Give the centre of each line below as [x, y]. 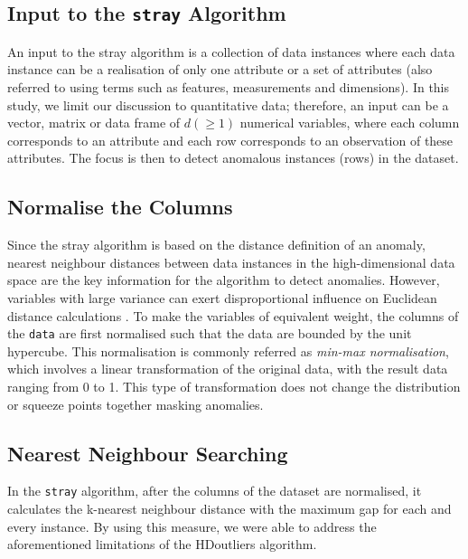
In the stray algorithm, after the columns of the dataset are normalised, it [215, 491]
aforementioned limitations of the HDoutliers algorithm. [162, 544]
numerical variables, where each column [350, 123]
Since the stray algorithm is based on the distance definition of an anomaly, [216, 245]
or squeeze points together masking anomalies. [136, 404]
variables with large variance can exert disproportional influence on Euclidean [222, 297]
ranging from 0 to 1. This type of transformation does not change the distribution [234, 386]
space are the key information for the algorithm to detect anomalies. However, [224, 280]
